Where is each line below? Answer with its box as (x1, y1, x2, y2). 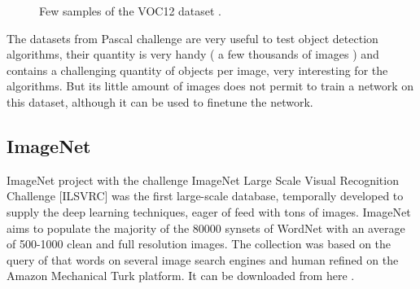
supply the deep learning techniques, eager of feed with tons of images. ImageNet (7, 203, 411, 220)
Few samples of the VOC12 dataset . (39, 2, 221, 19)
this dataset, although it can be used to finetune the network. (7, 93, 313, 110)
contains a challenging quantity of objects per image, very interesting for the (7, 61, 388, 78)
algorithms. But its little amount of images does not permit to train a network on (7, 77, 413, 94)
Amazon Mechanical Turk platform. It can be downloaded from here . (7, 267, 355, 284)
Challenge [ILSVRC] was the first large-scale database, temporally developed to (7, 187, 404, 204)
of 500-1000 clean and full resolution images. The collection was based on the (7, 235, 392, 252)
